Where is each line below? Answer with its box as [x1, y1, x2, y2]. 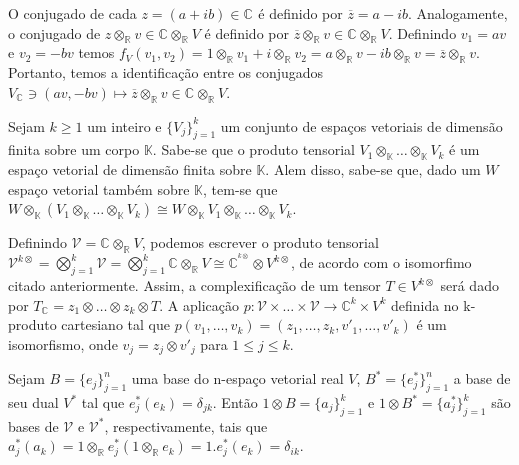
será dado [440, 275, 499, 295]
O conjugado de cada [8, 3, 137, 23]
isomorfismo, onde [8, 333, 118, 354]
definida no [390, 294, 459, 315]
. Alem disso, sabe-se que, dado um [265, 159, 481, 180]
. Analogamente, [408, 3, 508, 23]
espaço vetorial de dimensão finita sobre [8, 159, 252, 180]
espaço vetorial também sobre [8, 178, 190, 199]
